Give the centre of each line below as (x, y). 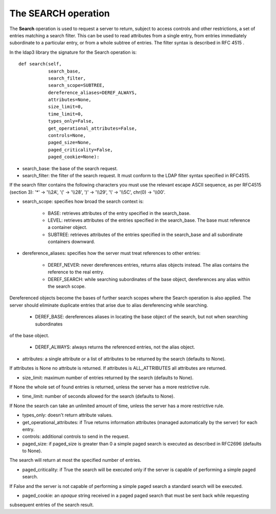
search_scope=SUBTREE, (76, 85)
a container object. (68, 227)
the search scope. (67, 287)
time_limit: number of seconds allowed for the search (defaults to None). (98, 396)
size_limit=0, (66, 107)
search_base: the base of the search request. (70, 168)
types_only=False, (71, 121)
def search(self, (40, 64)
